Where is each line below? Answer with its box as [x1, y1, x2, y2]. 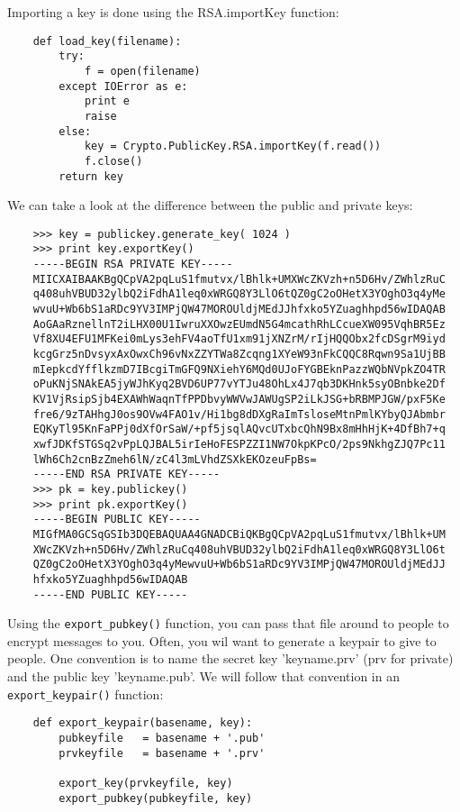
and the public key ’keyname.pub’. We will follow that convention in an [7, 667, 400, 685]
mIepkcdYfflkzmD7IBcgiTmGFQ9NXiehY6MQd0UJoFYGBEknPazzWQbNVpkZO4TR [32, 362, 446, 376]
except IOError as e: [59, 79, 188, 93]
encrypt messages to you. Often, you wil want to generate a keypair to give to [7, 631, 437, 650]
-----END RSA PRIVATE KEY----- [32, 468, 221, 481]
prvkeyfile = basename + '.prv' [59, 746, 266, 760]
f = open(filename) [84, 64, 201, 78]
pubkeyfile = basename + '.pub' [59, 731, 266, 744]
